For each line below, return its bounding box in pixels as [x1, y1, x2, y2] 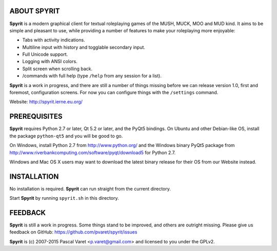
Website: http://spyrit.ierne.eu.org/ [9, 99, 83, 105]
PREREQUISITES [9, 112, 63, 121]
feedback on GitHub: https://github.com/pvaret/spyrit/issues [9, 229, 137, 235]
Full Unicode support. [22, 51, 68, 57]
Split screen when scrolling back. [22, 66, 92, 72]
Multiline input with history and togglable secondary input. [22, 44, 146, 50]
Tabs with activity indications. [22, 37, 85, 43]
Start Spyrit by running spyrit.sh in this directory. [9, 195, 119, 201]
